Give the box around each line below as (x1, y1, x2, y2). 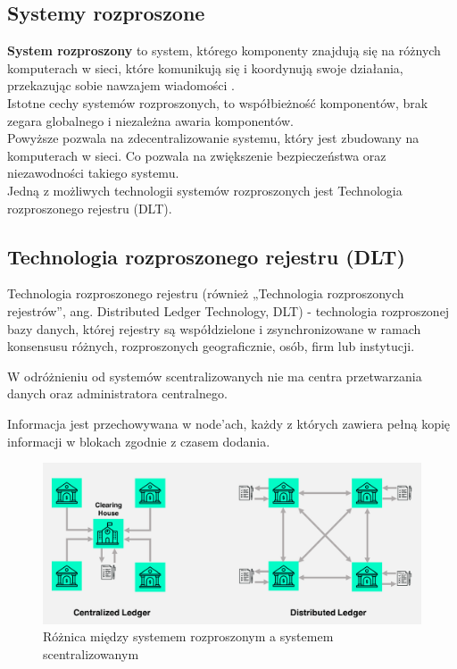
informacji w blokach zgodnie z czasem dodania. (7, 431, 270, 450)
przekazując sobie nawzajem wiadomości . (7, 76, 235, 95)
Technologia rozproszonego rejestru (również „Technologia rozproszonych (7, 284, 404, 303)
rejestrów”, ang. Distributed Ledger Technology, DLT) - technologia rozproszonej (7, 301, 450, 320)
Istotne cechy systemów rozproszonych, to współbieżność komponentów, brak (7, 93, 428, 112)
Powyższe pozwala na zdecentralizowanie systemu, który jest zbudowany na (7, 129, 420, 147)
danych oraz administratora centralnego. (7, 384, 228, 403)
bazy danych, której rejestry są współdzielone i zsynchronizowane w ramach (7, 319, 421, 338)
